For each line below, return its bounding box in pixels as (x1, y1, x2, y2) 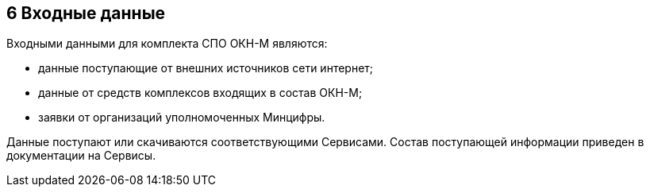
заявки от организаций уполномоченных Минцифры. (38, 110, 325, 125)
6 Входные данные (6, 3, 166, 23)
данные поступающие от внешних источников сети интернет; (38, 61, 374, 75)
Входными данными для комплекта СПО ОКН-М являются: (6, 37, 328, 51)
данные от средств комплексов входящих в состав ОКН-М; (38, 86, 363, 100)
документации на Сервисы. (6, 149, 156, 163)
